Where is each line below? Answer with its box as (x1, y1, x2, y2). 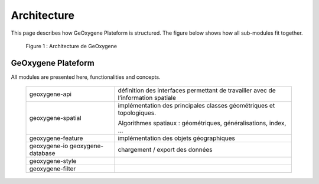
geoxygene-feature (29, 134, 83, 142)
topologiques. (118, 109, 157, 117)
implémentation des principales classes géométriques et (118, 102, 275, 110)
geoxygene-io (29, 142, 69, 150)
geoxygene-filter (29, 165, 76, 173)
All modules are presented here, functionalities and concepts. (11, 73, 161, 81)
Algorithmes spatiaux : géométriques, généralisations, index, (118, 119, 287, 128)
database (29, 149, 56, 158)
